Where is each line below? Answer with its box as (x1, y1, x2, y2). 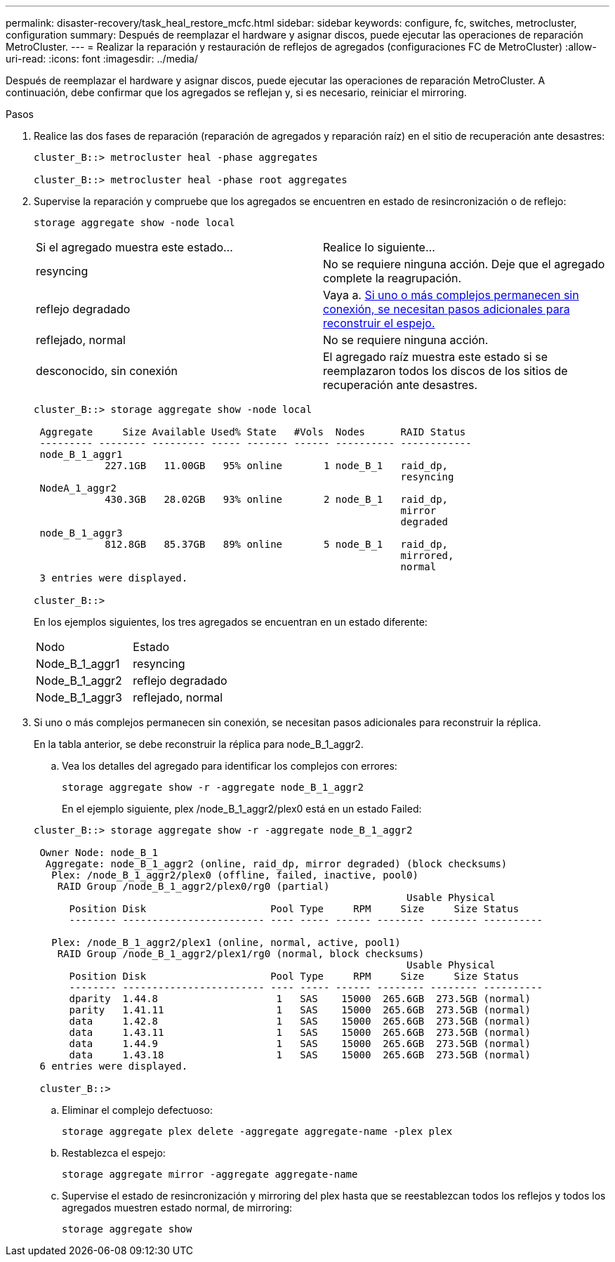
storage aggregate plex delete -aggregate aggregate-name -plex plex (62, 1126, 453, 1137)
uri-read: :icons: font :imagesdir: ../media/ (6, 53, 198, 65)
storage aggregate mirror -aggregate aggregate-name (62, 1169, 358, 1180)
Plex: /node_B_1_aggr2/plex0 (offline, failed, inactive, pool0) (51, 869, 418, 881)
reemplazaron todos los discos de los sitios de (323, 364, 568, 378)
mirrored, (400, 550, 454, 561)
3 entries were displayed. (39, 572, 188, 584)
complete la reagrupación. (323, 271, 462, 285)
